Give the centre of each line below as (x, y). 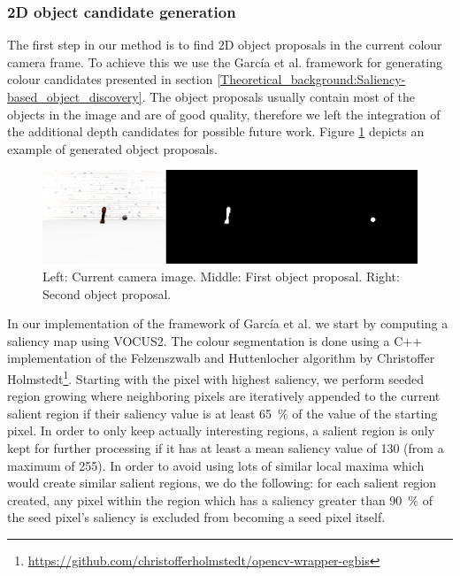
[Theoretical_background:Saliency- (311, 79)
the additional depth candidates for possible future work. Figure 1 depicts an (216, 131)
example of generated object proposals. (112, 148)
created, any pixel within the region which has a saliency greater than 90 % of (220, 499)
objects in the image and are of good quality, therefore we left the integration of (224, 114)
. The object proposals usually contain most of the (279, 96)
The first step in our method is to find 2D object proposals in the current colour (225, 45)
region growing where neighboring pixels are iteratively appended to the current (224, 396)
